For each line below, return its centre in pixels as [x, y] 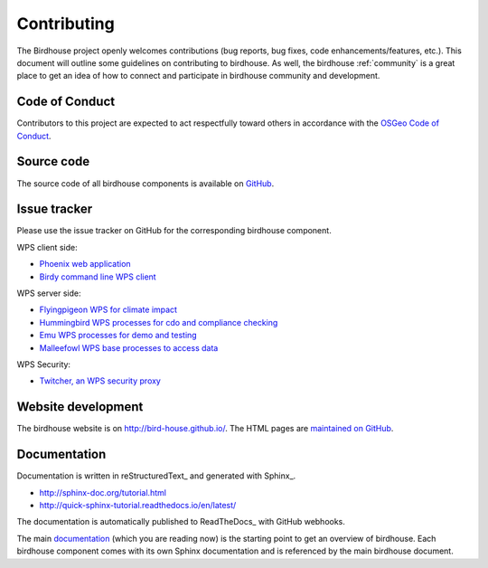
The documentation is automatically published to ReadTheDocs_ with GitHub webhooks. [181, 522]
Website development [80, 407]
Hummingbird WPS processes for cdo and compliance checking [159, 322]
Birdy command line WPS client [98, 277]
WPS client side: [47, 247]
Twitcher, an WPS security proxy [100, 381]
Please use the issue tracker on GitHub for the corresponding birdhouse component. [174, 231]
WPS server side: [49, 293]
